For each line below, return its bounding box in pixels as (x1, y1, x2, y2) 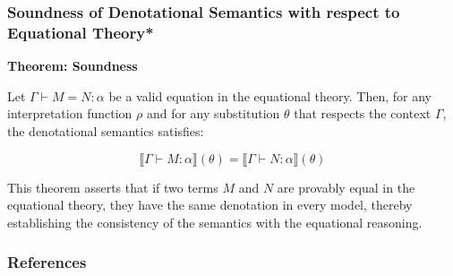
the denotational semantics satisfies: (7, 121, 204, 140)
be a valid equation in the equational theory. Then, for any (108, 86, 432, 105)
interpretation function (7, 104, 132, 123)
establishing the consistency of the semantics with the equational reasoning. (7, 212, 423, 231)
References (7, 251, 87, 273)
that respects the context (294, 104, 432, 123)
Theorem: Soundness (7, 56, 138, 75)
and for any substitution (146, 104, 280, 123)
